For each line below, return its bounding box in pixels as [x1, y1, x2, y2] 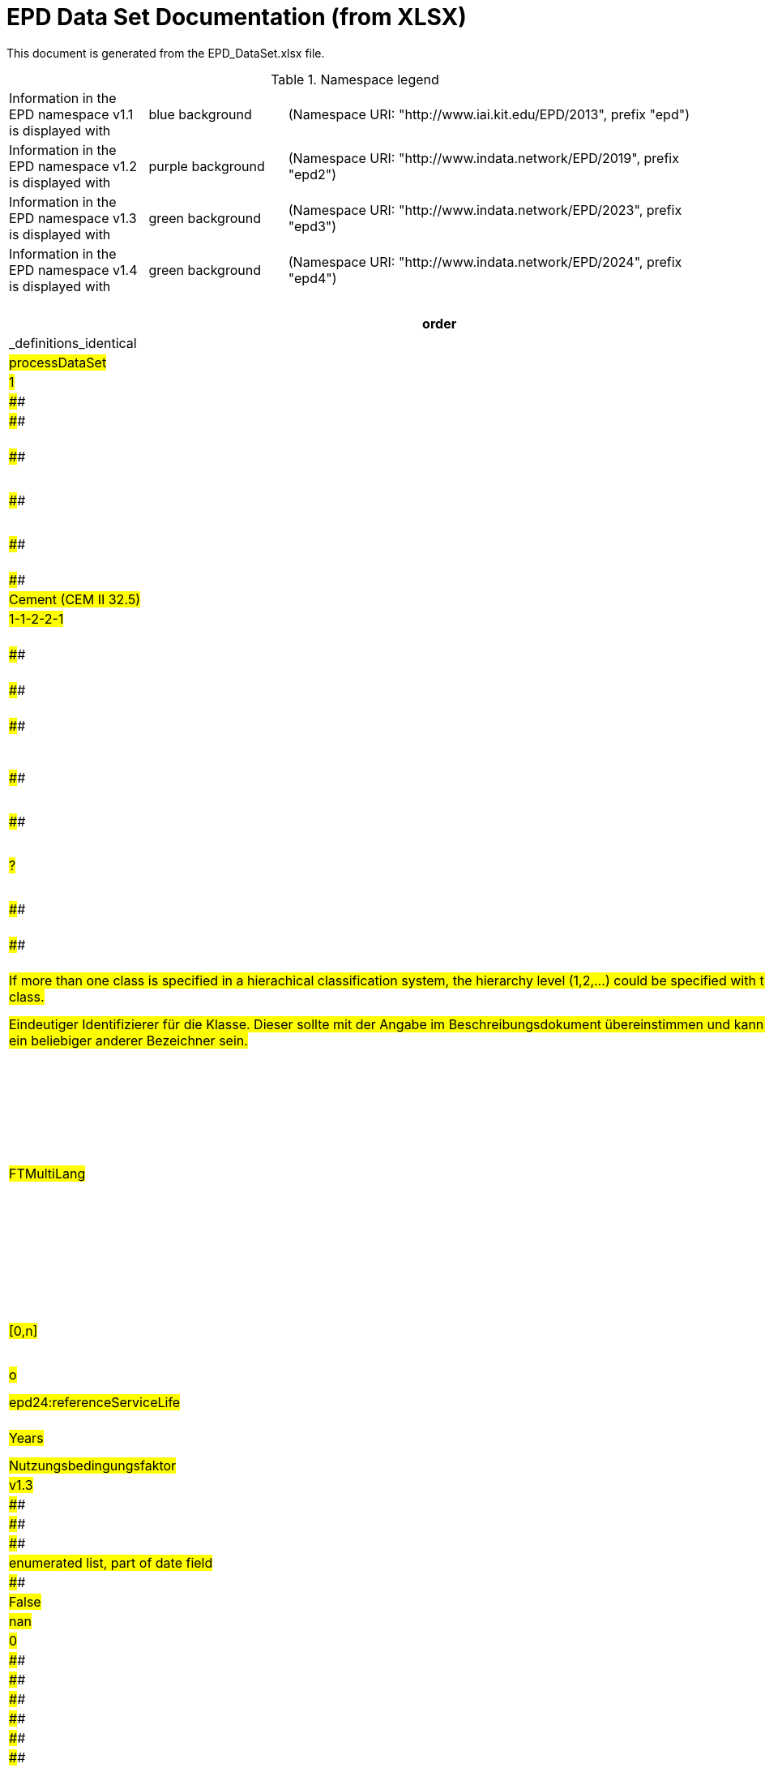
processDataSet [9, 354, 107, 371]
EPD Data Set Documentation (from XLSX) [6, 3, 467, 31]
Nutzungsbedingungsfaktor [9, 1457, 177, 1474]
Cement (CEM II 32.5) [9, 590, 141, 607]
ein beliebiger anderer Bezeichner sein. [9, 1032, 248, 1049]
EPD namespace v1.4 [9, 261, 138, 278]
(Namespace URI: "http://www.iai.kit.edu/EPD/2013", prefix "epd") [288, 105, 690, 122]
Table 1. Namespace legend [271, 71, 439, 88]
